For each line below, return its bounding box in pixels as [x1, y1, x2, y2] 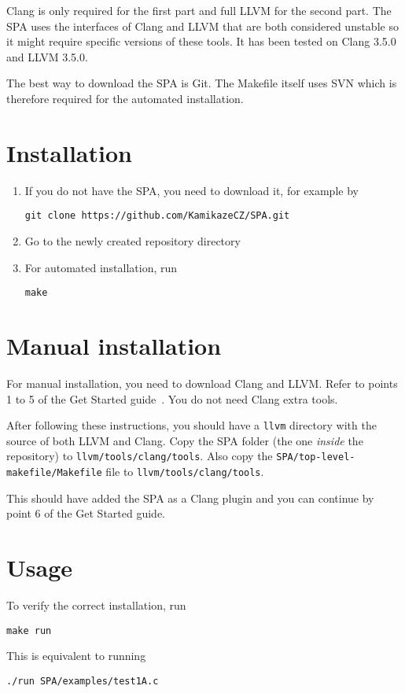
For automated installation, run [24, 259, 178, 275]
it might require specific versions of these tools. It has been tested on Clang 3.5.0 [6, 33, 396, 50]
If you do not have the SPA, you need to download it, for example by [24, 182, 359, 198]
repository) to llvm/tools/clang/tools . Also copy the [6, 448, 273, 464]
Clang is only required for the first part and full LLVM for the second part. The [6, 2, 392, 18]
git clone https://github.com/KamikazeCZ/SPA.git [24, 210, 290, 222]
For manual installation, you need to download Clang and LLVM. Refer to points [6, 374, 398, 391]
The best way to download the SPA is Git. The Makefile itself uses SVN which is [6, 75, 397, 91]
